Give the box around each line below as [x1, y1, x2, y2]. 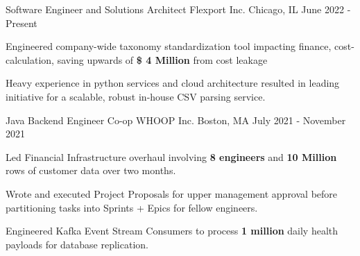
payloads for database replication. [6, 237, 148, 251]
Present [6, 15, 37, 30]
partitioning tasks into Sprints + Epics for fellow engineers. [6, 200, 258, 214]
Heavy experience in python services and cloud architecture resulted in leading [6, 76, 340, 90]
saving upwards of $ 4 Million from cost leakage [57, 52, 268, 67]
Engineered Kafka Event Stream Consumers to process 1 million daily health [6, 223, 338, 238]
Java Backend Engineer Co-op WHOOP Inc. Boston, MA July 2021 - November [6, 112, 346, 127]
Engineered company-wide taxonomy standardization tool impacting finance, [6, 39, 332, 53]
